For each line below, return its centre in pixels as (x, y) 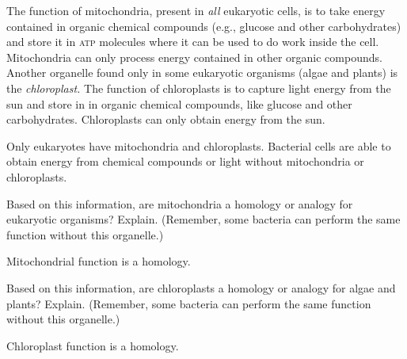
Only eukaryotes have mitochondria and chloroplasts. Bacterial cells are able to (199, 145)
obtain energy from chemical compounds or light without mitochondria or (185, 161)
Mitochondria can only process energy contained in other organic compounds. (194, 57)
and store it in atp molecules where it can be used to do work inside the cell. (193, 42)
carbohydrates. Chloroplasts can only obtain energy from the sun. (166, 119)
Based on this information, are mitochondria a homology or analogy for (180, 203)
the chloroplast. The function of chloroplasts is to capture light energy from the (199, 88)
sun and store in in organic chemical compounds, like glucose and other (179, 103)
